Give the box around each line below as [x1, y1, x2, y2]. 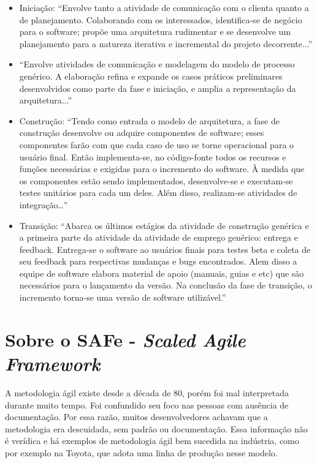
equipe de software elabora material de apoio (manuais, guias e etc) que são [19, 266, 304, 279]
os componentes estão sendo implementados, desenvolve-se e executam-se [19, 174, 293, 187]
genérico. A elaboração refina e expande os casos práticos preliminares [19, 69, 283, 82]
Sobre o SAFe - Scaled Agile [5, 326, 246, 352]
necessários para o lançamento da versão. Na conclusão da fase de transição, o [19, 279, 312, 292]
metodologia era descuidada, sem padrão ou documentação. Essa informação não [5, 422, 308, 435]
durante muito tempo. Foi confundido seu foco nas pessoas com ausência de [5, 398, 289, 411]
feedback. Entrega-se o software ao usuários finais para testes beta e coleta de [19, 243, 311, 255]
